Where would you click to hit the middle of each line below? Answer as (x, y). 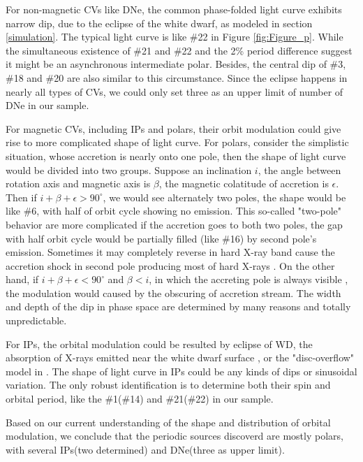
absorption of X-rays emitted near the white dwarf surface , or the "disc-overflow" (180, 358)
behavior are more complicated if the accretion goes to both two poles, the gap (174, 224)
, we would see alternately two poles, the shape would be (224, 197)
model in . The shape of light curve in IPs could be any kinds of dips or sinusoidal (181, 371)
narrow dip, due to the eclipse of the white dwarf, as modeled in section (159, 23)
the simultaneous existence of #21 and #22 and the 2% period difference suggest (179, 50)
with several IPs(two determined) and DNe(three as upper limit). (145, 449)
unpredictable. (36, 320)
